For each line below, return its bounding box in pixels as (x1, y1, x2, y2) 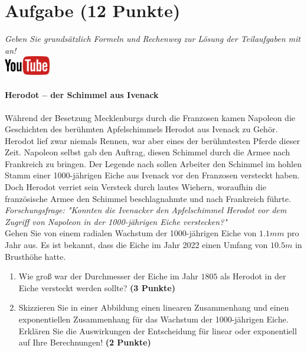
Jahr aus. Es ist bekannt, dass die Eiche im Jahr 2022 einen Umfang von (5, 239, 268, 251)
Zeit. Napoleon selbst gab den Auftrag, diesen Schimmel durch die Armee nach (5, 146, 290, 158)
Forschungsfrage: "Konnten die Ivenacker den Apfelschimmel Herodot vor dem (5, 204, 287, 216)
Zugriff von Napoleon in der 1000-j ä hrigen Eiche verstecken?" (5, 215, 227, 227)
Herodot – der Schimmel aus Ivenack (5, 89, 159, 101)
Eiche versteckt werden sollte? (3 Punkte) (18, 281, 175, 294)
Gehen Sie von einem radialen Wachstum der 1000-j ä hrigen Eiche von (5, 227, 257, 239)
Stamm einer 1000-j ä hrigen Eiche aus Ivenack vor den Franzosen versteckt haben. (5, 169, 300, 181)
